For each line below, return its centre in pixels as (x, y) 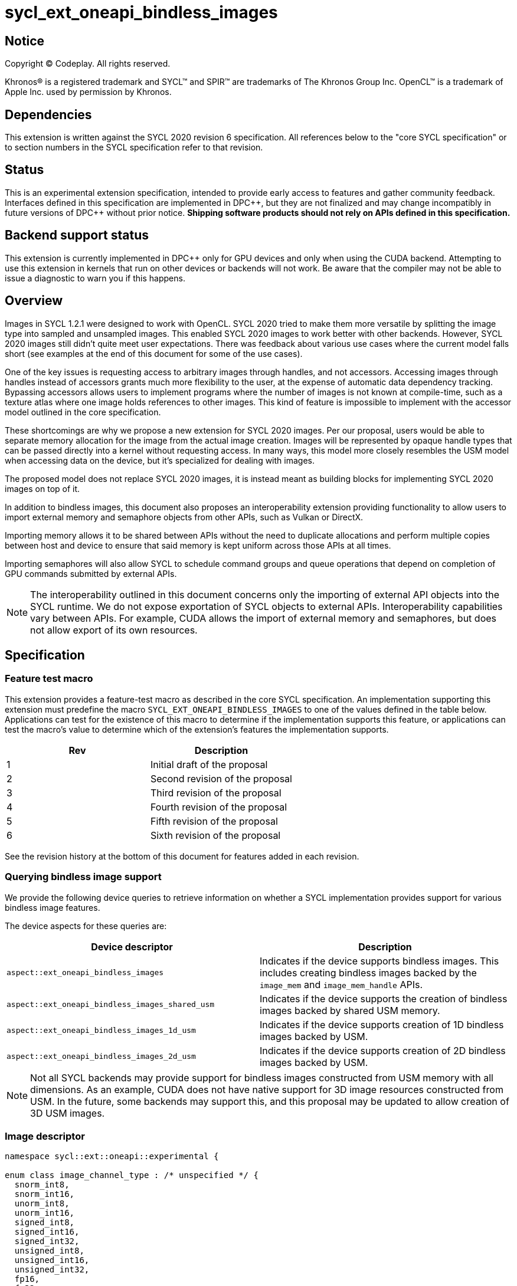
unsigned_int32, (52, 1270)
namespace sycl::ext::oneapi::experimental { (112, 1157)
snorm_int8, (42, 1185)
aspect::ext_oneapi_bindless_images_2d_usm (101, 1057)
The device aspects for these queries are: (86, 926)
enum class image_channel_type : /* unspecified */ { (132, 1175)
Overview (34, 301)
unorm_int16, (45, 1213)
